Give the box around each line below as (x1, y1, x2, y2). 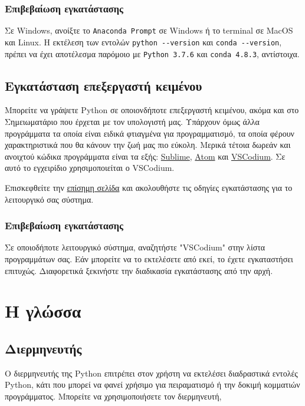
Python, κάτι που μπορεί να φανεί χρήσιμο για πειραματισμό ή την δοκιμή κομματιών (5, 378, 300, 391)
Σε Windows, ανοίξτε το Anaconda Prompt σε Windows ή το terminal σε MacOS (5, 24, 293, 37)
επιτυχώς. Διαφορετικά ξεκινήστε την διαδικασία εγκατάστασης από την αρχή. (5, 264, 273, 276)
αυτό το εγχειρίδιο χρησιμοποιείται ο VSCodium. (5, 161, 175, 174)
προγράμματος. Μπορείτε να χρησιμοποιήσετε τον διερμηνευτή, (5, 390, 222, 402)
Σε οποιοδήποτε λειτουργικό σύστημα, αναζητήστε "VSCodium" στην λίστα (5, 241, 265, 253)
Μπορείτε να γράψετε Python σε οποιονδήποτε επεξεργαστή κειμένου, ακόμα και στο (5, 104, 299, 116)
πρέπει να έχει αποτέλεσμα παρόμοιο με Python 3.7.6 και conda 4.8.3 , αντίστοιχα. (5, 47, 300, 60)
